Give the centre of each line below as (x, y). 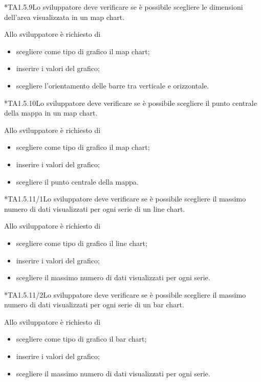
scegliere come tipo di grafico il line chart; (82, 243)
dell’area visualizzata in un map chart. (64, 17)
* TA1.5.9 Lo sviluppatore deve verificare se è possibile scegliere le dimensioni (124, 7)
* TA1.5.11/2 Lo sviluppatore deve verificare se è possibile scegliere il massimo (125, 294)
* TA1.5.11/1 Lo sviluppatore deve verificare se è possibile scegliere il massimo (125, 199)
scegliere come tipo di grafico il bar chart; (81, 339)
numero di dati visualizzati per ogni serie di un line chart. (95, 208)
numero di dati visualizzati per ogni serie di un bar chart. (94, 305)
